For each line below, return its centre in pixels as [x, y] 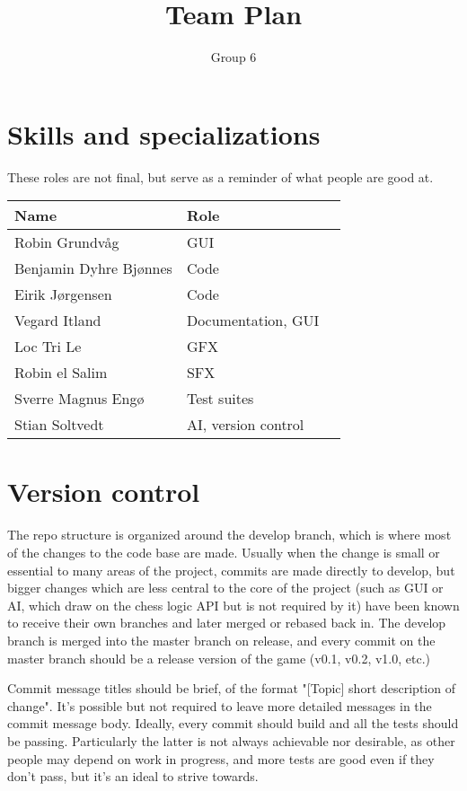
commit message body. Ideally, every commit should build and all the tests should [233, 723]
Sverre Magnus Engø [79, 399]
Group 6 [233, 57]
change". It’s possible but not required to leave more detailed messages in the [220, 705]
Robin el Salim [61, 373]
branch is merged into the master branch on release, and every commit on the [221, 640]
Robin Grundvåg [67, 242]
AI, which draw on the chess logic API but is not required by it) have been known [233, 605]
